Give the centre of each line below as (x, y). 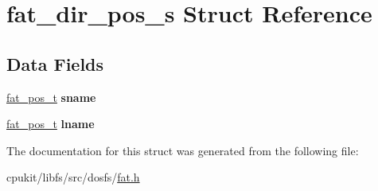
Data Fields (55, 63)
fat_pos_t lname (51, 124)
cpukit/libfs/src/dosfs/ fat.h (73, 177)
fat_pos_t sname (51, 97)
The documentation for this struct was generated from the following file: (183, 150)
